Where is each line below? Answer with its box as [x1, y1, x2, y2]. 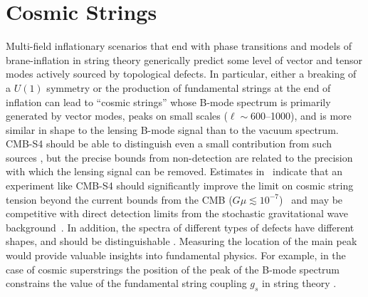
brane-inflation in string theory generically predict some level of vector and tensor [6, 52, 363, 67]
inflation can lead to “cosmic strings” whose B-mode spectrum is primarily [6, 94, 331, 109]
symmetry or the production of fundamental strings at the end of [46, 80, 331, 95]
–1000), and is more [266, 108, 352, 123]
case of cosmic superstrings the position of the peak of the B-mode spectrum [6, 261, 340, 276]
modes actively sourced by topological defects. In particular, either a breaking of [6, 66, 357, 81]
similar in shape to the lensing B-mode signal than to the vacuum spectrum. [6, 122, 339, 137]
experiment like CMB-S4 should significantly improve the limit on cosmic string [6, 178, 354, 193]
